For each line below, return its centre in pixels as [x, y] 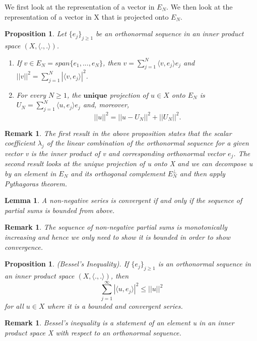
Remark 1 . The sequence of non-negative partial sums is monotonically [116, 227]
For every [31, 94]
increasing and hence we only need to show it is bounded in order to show [118, 236]
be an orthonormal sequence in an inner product [170, 33]
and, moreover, [106, 105]
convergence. [24, 247]
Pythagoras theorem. [36, 183]
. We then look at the [200, 7]
